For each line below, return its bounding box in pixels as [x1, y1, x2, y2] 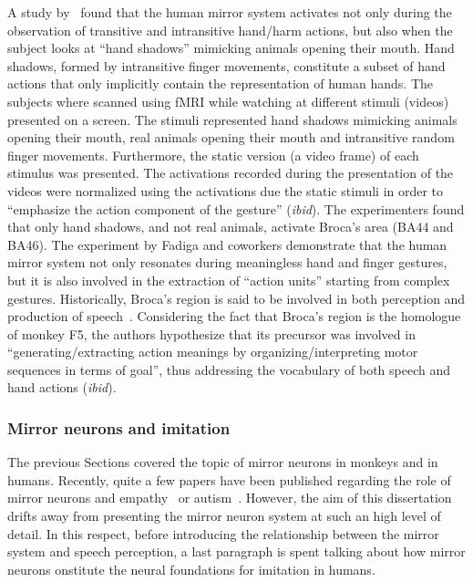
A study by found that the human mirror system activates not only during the [7, 3, 452, 21]
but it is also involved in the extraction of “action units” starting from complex [7, 270, 450, 289]
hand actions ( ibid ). [7, 378, 117, 397]
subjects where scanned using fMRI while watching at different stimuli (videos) [7, 91, 449, 110]
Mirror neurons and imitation [7, 416, 231, 439]
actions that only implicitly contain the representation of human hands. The [7, 74, 434, 93]
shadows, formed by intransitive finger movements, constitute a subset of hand [7, 56, 446, 75]
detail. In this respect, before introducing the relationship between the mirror [7, 524, 439, 543]
